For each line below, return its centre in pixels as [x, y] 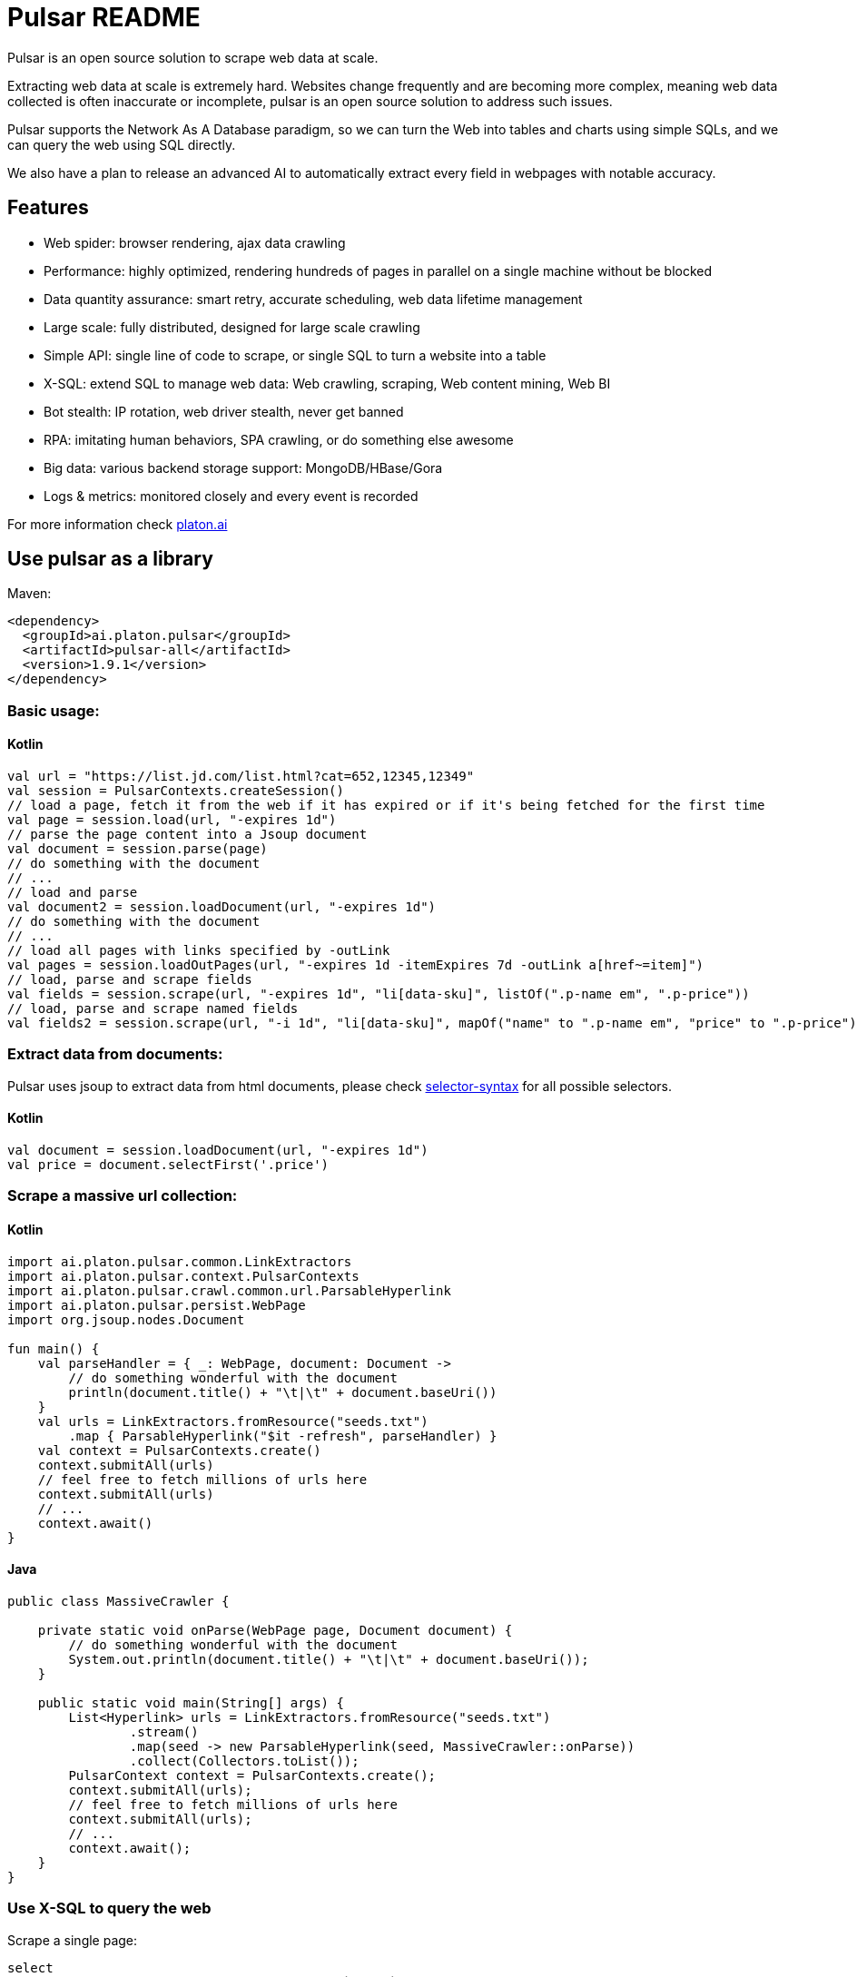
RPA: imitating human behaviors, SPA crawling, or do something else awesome [279, 439]
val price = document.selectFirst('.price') [168, 1165]
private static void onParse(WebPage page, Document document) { [275, 1630]
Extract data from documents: [115, 1054]
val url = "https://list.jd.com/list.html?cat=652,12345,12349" [241, 777]
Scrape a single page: [73, 1940]
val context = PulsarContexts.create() [179, 1450]
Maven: [30, 594]
